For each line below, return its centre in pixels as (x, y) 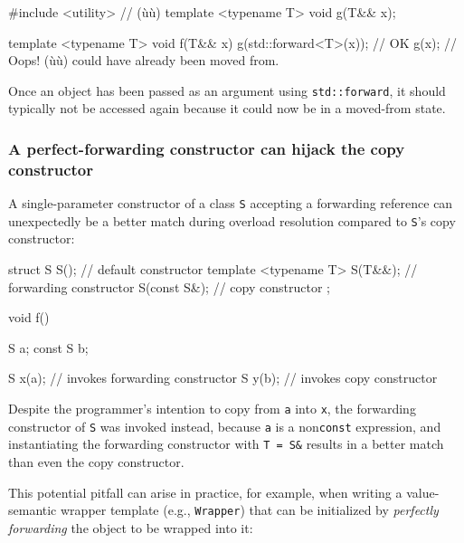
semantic (33, 510)
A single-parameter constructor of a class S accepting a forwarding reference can (231, 203)
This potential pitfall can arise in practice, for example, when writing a (205, 492)
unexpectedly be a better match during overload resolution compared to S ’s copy (232, 220)
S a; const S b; (48, 347)
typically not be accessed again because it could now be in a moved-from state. (227, 108)
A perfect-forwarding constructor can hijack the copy (207, 148)
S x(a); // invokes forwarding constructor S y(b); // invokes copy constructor (223, 378)
